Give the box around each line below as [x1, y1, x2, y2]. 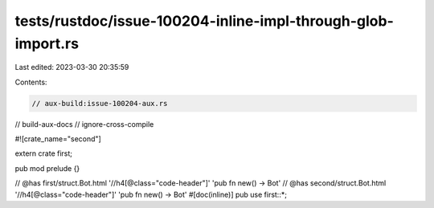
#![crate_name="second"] [14, 134, 102, 144]
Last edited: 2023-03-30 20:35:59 [14, 63, 129, 72]
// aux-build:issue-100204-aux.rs [31, 99, 168, 108]
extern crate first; [14, 149, 72, 158]
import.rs [14, 35, 80, 52]
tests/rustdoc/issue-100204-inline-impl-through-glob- [14, 12, 394, 30]
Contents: [14, 77, 47, 87]
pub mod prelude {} [14, 163, 80, 173]
